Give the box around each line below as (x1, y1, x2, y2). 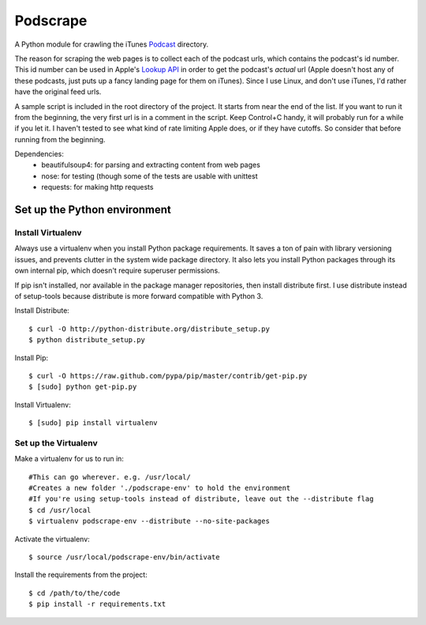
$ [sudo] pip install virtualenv (28, 419, 158, 427)
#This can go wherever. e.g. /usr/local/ (28, 473, 191, 481)
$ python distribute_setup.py (28, 336, 146, 345)
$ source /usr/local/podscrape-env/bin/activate (28, 552, 220, 561)
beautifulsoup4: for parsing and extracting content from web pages (41, 160, 260, 170)
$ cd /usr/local (28, 506, 92, 514)
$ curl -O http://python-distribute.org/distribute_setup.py (28, 324, 270, 333)
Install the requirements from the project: (14, 570, 148, 580)
